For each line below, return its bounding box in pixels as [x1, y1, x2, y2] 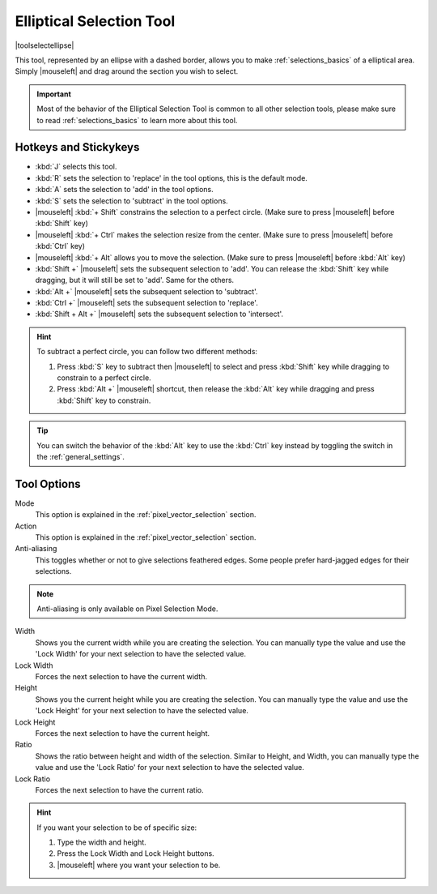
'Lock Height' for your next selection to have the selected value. [35, 706, 248, 716]
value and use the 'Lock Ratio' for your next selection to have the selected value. [35, 763, 305, 772]
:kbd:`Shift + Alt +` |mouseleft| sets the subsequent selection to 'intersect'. [35, 309, 283, 319]
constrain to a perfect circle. [57, 373, 151, 383]
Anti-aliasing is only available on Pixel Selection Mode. [36, 604, 218, 614]
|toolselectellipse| [15, 41, 74, 50]
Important [36, 89, 72, 99]
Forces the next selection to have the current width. [35, 671, 208, 681]
